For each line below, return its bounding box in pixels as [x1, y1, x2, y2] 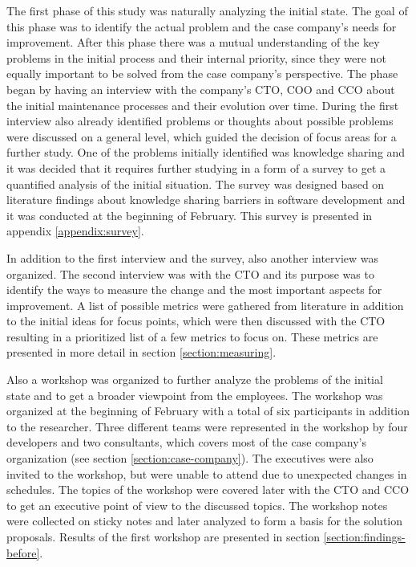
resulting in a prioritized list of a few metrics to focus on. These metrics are [6, 328, 378, 345]
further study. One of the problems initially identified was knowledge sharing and [6, 144, 406, 161]
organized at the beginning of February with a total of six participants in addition [6, 402, 410, 419]
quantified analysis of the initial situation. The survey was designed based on [6, 175, 385, 192]
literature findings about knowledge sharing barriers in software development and [6, 191, 406, 208]
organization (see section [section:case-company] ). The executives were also [6, 450, 374, 467]
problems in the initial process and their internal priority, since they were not [6, 49, 386, 66]
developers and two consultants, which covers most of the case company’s [6, 434, 366, 451]
